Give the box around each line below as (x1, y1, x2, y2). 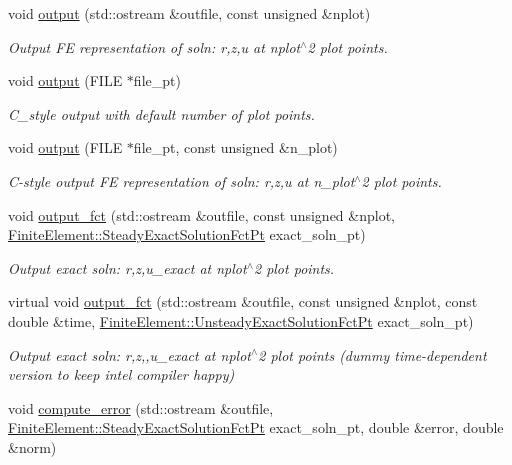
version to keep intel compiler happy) (8, 364, 235, 385)
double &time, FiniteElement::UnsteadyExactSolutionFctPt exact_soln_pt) (8, 310, 474, 331)
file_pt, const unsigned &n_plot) (133, 137, 338, 158)
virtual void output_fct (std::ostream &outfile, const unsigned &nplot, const (8, 291, 478, 312)
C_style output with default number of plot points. (8, 103, 315, 124)
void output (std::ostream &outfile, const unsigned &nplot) (8, 3, 371, 23)
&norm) (8, 436, 57, 457)
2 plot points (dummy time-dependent (258, 344, 487, 365)
